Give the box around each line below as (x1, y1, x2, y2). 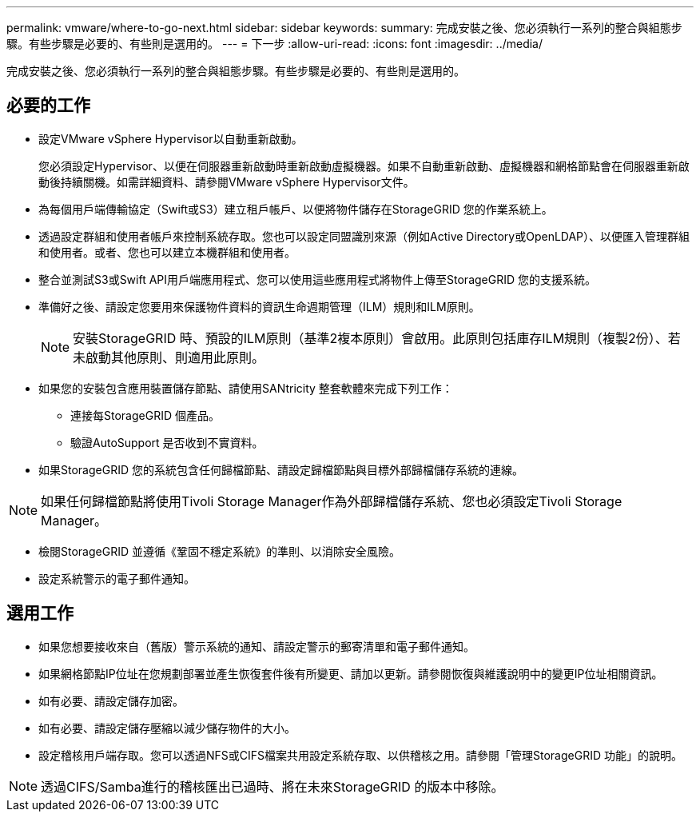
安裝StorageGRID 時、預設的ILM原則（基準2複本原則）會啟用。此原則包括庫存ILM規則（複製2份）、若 (73, 329, 681, 346)
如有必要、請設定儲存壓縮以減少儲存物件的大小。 (38, 720, 296, 735)
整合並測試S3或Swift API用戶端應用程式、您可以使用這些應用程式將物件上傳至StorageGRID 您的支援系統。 (38, 272, 596, 286)
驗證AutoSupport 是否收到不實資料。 (70, 435, 264, 449)
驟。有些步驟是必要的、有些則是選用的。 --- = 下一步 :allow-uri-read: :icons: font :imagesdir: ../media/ (6, 37, 543, 50)
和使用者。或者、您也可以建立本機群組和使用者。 (38, 245, 296, 259)
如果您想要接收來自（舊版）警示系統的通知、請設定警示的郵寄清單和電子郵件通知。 (38, 639, 475, 653)
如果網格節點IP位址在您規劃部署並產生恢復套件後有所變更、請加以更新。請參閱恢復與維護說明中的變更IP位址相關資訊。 (38, 666, 663, 680)
